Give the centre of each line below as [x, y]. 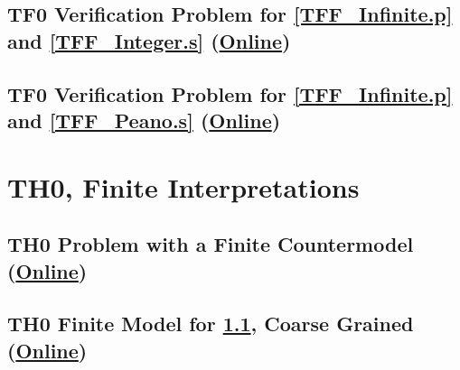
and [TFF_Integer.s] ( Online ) [149, 40]
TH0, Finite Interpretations [183, 186]
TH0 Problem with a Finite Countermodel [211, 244]
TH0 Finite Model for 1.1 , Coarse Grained [211, 324]
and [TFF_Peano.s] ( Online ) [144, 120]
